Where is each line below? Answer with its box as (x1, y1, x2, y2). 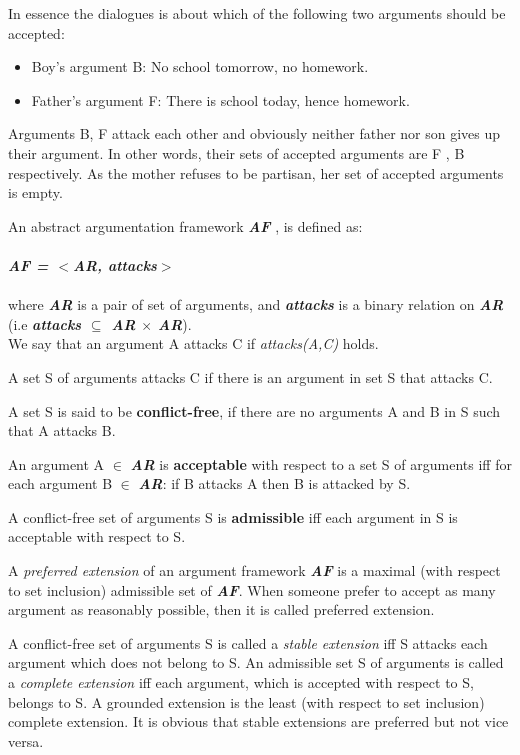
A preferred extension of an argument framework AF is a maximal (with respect (8, 560, 501, 581)
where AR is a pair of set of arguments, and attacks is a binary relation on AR (8, 294, 504, 315)
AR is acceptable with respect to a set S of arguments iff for (130, 453, 512, 474)
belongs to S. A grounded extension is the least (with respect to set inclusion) (8, 691, 485, 712)
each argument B (8, 473, 113, 494)
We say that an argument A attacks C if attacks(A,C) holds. (8, 333, 379, 354)
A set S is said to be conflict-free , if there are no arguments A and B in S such (8, 400, 501, 421)
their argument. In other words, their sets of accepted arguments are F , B (8, 142, 465, 163)
